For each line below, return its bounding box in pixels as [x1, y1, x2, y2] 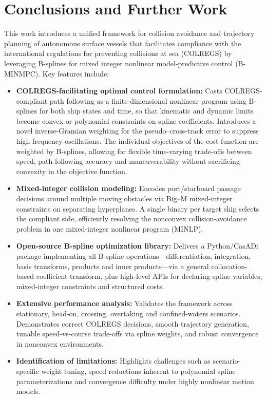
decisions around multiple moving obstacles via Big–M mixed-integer [16, 193, 233, 204]
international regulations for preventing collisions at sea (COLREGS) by [4, 48, 232, 59]
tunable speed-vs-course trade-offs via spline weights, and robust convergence [16, 328, 259, 339]
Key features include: [42, 68, 109, 79]
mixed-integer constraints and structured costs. [16, 280, 164, 291]
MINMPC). [4, 68, 41, 79]
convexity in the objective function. [16, 165, 127, 176]
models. [16, 386, 41, 396]
